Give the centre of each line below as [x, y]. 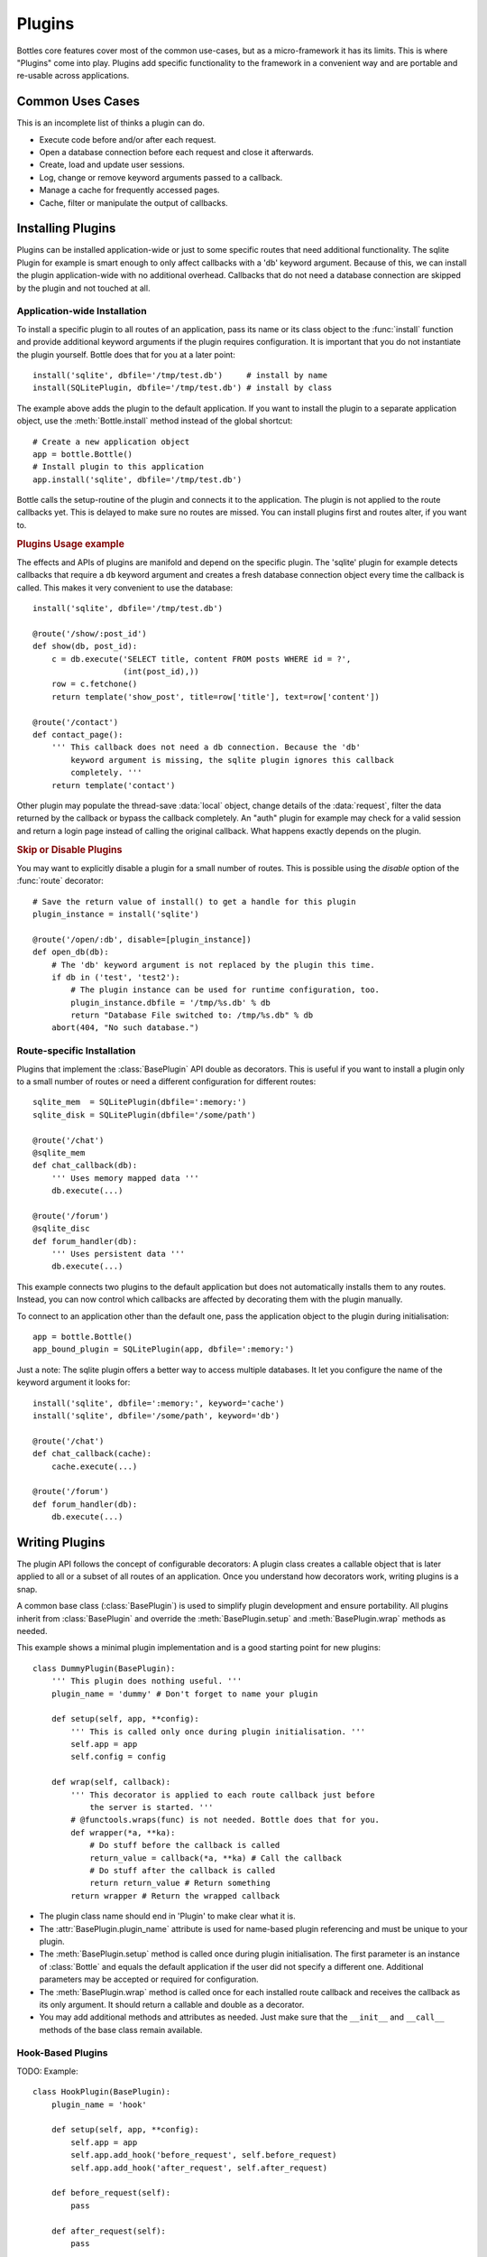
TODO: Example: [47, 2071]
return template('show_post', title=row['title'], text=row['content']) [216, 697]
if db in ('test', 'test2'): [115, 977]
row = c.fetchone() [94, 684]
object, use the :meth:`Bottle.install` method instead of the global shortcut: [155, 421]
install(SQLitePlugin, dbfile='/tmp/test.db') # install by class [183, 388]
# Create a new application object [111, 441]
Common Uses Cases [78, 102]
